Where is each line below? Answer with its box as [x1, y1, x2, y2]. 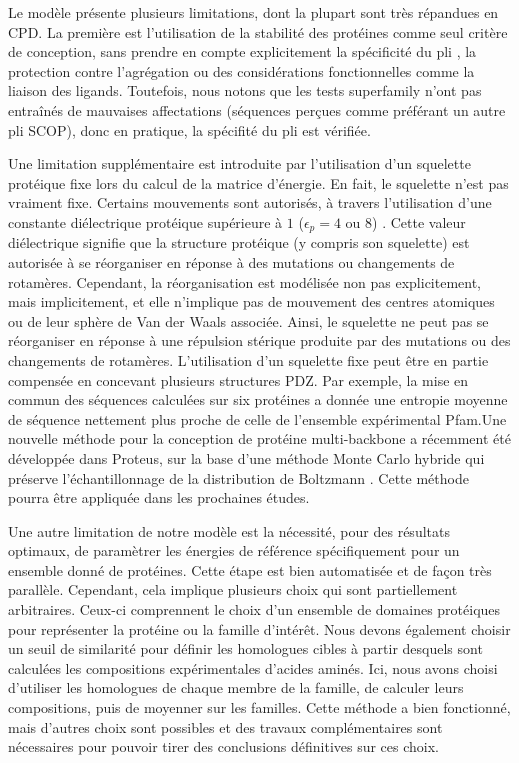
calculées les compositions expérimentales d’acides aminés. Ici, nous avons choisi [8, 657, 498, 678]
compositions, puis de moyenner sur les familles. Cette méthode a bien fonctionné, [8, 697, 511, 718]
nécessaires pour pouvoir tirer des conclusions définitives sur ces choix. [8, 736, 440, 757]
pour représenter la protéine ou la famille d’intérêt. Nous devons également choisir [8, 618, 511, 639]
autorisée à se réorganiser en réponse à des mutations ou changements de [8, 251, 455, 272]
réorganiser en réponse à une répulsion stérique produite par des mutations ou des [8, 330, 511, 351]
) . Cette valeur [372, 211, 466, 232]
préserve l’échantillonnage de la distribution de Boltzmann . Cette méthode [8, 467, 469, 488]
